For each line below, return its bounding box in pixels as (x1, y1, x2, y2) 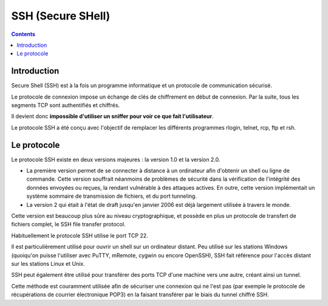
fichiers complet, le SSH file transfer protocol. (11, 221, 126, 228)
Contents (11, 30, 36, 38)
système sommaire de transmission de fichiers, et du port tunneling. (26, 192, 197, 200)
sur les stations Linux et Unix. (11, 260, 85, 267)
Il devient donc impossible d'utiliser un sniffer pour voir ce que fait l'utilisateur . (11, 113, 214, 120)
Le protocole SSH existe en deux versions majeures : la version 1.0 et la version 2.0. (11, 156, 220, 163)
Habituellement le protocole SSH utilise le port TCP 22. (11, 232, 148, 239)
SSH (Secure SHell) (11, 9, 111, 23)
